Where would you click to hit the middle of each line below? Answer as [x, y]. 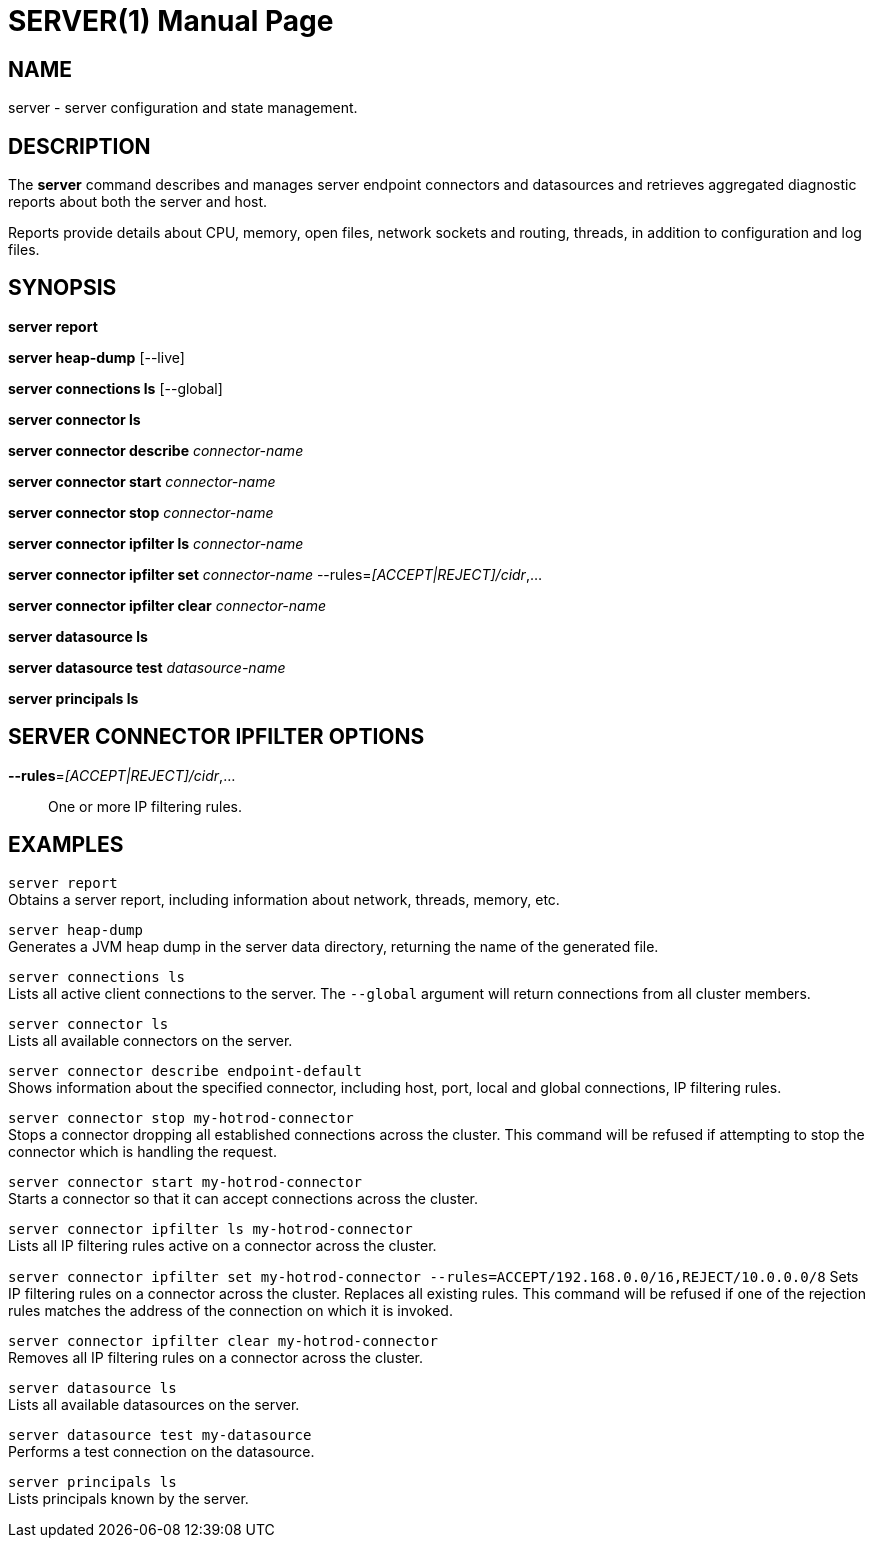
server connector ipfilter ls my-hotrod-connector [210, 1228]
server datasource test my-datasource [160, 1434]
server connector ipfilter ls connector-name [156, 543]
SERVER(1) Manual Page [171, 21]
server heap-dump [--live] [96, 357]
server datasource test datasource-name [147, 667]
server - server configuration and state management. [183, 108]
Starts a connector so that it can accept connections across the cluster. [243, 1198]
